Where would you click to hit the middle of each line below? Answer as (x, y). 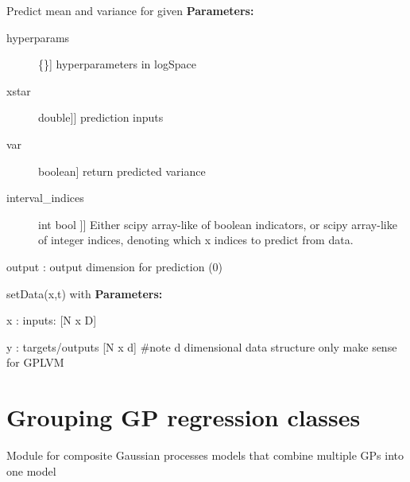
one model (31, 470)
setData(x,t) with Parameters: (85, 293)
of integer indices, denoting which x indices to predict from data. (196, 240)
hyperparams (38, 37)
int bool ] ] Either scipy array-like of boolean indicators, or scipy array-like (218, 224)
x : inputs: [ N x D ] (52, 320)
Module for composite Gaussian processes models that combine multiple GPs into (205, 455)
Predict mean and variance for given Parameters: (130, 10)
